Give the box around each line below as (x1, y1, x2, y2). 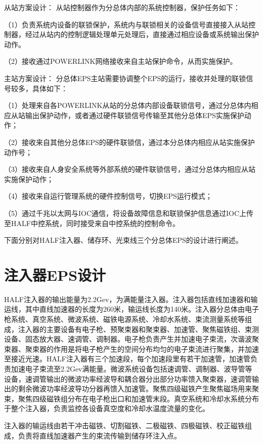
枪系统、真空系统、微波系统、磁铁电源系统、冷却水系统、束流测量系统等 (4, 314, 245, 324)
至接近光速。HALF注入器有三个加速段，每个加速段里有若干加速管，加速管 (4, 353, 250, 364)
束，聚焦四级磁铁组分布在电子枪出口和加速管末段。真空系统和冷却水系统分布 (4, 393, 259, 403)
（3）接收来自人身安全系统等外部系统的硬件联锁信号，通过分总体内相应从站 (4, 164, 255, 174)
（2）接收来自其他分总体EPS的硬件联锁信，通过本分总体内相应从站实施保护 (4, 136, 255, 147)
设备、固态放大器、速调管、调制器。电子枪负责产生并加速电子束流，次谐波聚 (4, 334, 259, 344)
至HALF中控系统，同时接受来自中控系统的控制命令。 (4, 217, 180, 228)
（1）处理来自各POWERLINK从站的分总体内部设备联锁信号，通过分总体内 (4, 100, 251, 110)
